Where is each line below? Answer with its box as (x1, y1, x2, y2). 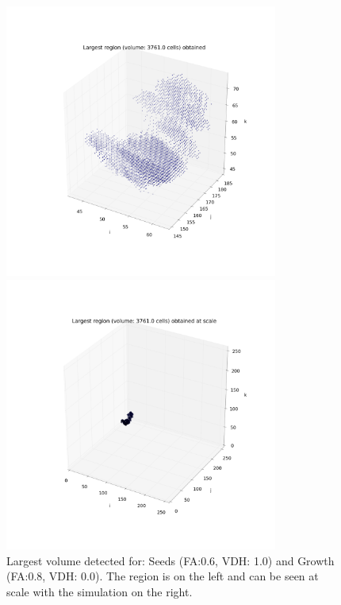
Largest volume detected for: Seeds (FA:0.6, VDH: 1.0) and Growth (6, 552, 335, 568)
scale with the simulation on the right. (6, 583, 193, 599)
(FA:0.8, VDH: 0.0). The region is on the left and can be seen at (6, 568, 319, 584)
